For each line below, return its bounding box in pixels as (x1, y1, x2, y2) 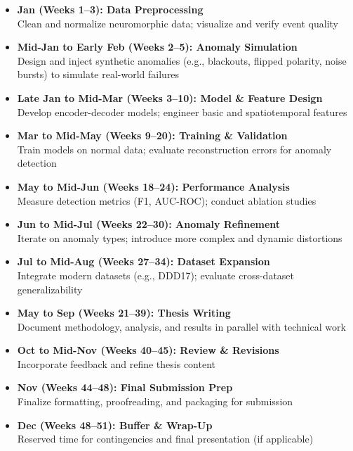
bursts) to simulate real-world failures (17, 67, 180, 82)
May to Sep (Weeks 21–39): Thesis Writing (17, 305, 231, 320)
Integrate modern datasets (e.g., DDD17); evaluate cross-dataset (17, 267, 295, 282)
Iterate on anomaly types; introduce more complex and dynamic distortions (17, 230, 342, 245)
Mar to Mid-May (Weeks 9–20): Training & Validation (17, 128, 288, 143)
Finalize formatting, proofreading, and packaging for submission (17, 394, 293, 409)
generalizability (17, 281, 83, 296)
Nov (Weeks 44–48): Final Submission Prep (17, 380, 233, 395)
